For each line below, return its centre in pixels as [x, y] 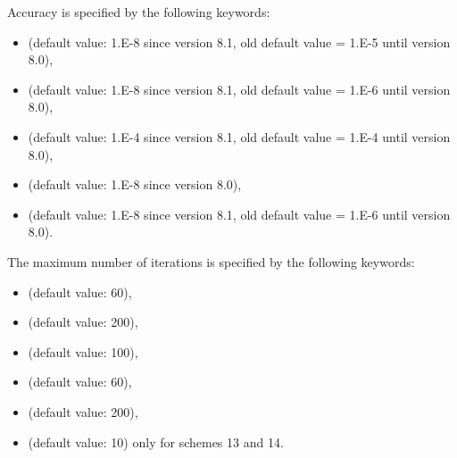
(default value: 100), [83, 351]
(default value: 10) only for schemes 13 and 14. [156, 441]
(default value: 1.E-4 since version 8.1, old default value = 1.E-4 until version [239, 136]
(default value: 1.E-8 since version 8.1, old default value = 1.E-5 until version [239, 42]
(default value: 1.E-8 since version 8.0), [135, 184]
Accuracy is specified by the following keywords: [139, 12]
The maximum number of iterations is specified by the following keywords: [211, 261]
